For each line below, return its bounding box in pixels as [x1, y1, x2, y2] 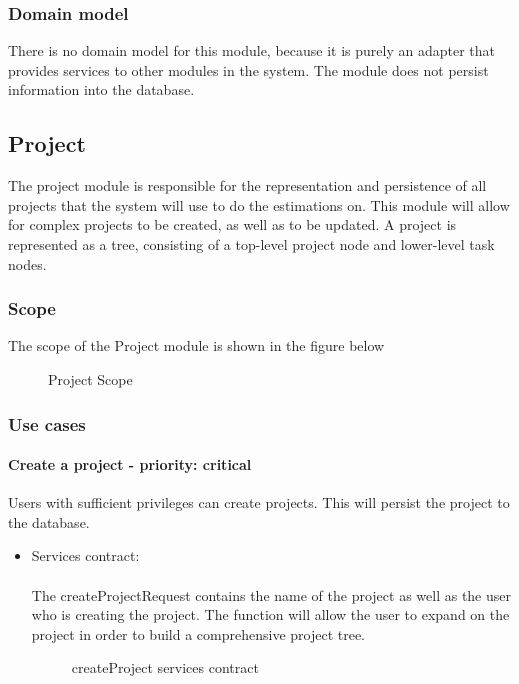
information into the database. [8, 79, 195, 100]
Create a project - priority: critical [8, 454, 252, 475]
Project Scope [48, 368, 133, 389]
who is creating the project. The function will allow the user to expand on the [31, 604, 510, 625]
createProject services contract [71, 657, 259, 678]
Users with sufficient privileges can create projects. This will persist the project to [8, 492, 510, 513]
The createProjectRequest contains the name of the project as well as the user [31, 584, 511, 605]
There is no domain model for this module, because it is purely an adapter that [8, 40, 495, 61]
